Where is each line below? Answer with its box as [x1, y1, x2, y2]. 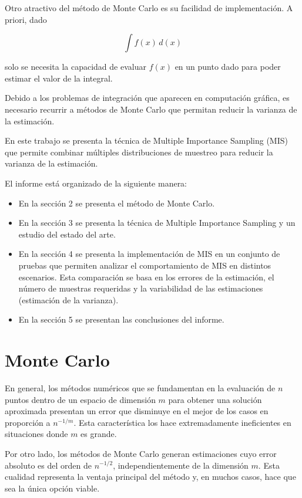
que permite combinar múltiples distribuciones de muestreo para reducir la [5, 145, 273, 158]
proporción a [5, 416, 51, 428]
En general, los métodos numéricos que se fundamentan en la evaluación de [5, 382, 276, 394]
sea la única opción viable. [5, 482, 100, 494]
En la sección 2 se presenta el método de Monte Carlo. [18, 197, 215, 209]
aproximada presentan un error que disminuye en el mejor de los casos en [5, 405, 269, 417]
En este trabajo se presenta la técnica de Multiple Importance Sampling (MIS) [5, 134, 288, 147]
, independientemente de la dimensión [113, 459, 249, 471]
